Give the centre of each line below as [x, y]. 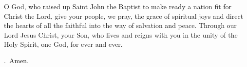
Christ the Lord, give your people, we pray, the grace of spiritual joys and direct [124, 16]
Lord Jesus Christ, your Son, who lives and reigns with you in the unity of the [121, 34]
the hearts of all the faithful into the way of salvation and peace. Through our [120, 25]
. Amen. [16, 60]
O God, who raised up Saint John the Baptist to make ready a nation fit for [118, 6]
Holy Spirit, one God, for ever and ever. [63, 44]
